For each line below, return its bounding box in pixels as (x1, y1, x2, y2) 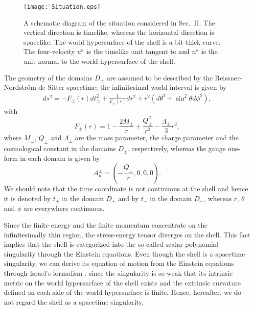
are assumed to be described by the (106, 72, 213, 82)
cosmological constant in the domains (4, 143, 116, 154)
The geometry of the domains (4, 72, 92, 82)
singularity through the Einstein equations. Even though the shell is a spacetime (4, 248, 245, 258)
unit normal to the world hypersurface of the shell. (23, 56, 175, 66)
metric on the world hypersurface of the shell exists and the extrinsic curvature (4, 277, 241, 287)
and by (118, 193, 139, 203)
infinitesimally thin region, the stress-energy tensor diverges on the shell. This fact (4, 229, 251, 239)
